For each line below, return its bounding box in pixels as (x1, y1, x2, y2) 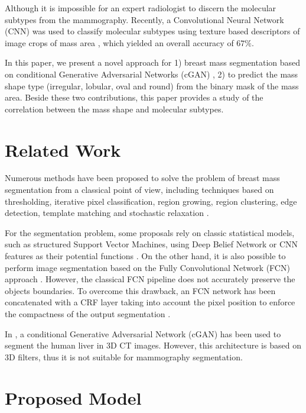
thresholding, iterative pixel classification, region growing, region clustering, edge (5, 195, 297, 207)
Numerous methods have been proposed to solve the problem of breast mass (5, 172, 280, 184)
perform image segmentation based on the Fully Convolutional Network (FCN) (5, 261, 290, 273)
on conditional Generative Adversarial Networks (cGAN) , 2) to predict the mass (5, 67, 298, 80)
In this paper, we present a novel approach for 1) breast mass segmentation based (5, 56, 301, 69)
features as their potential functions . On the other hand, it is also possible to (5, 250, 286, 262)
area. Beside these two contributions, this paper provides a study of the (5, 91, 263, 104)
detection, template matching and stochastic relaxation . (5, 206, 209, 219)
